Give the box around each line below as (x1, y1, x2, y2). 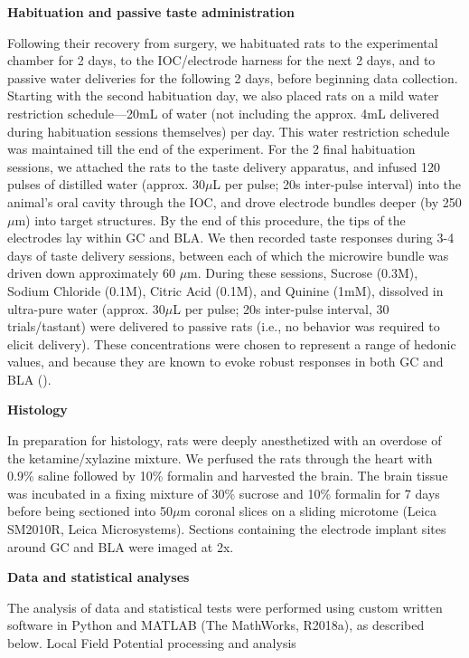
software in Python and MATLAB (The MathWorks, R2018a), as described (7, 615, 425, 634)
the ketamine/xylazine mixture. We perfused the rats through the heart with (7, 448, 433, 467)
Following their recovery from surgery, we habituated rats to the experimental (7, 33, 438, 52)
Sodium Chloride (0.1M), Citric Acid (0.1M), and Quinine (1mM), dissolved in (7, 281, 444, 300)
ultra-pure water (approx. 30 (7, 299, 165, 318)
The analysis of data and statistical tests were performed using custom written (7, 597, 443, 616)
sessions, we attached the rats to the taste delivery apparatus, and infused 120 (7, 157, 441, 176)
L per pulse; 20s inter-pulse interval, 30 (173, 299, 389, 318)
